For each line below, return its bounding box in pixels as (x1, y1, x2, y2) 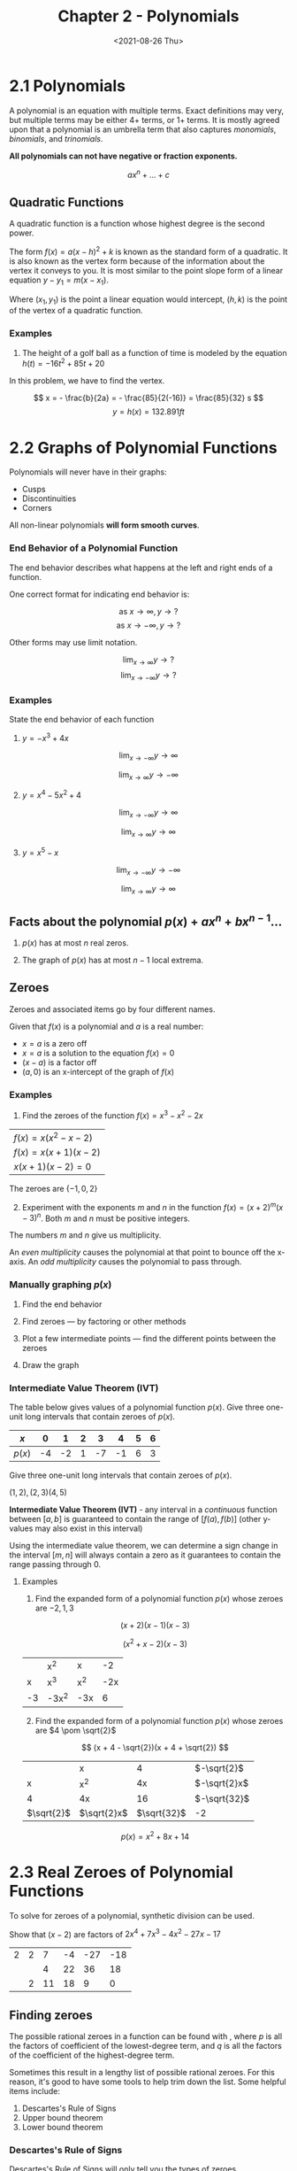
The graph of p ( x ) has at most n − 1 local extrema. (21, 954, 204, 966)
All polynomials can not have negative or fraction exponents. (9, 151, 238, 161)
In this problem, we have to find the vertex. (9, 375, 165, 386)
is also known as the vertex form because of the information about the (9, 255, 265, 267)
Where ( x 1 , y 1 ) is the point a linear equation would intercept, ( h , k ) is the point (9, 294, 288, 306)
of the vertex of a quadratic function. (9, 305, 143, 316)
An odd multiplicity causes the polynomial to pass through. (27, 1256, 242, 1267)
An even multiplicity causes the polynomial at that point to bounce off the (9, 1247, 276, 1258)
